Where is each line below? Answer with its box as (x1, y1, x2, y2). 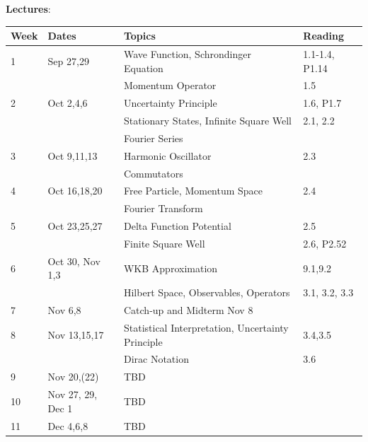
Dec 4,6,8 (47, 418, 88, 433)
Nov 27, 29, (47, 387, 98, 402)
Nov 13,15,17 (47, 327, 104, 342)
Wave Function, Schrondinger (123, 46, 251, 61)
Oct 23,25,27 (47, 219, 103, 233)
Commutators (123, 165, 183, 180)
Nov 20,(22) (47, 369, 99, 384)
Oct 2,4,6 (47, 95, 88, 110)
